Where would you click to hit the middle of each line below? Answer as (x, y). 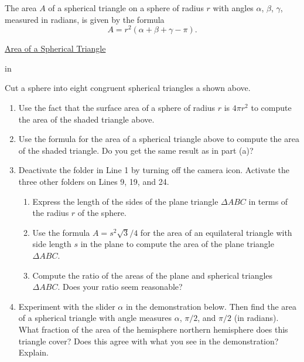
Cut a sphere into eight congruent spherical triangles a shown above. (128, 88)
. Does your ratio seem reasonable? (120, 287)
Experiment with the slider (67, 306)
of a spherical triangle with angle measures (95, 318)
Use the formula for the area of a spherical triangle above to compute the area (159, 139)
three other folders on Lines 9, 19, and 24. (94, 182)
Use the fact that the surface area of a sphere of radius (117, 108)
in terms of (268, 201)
